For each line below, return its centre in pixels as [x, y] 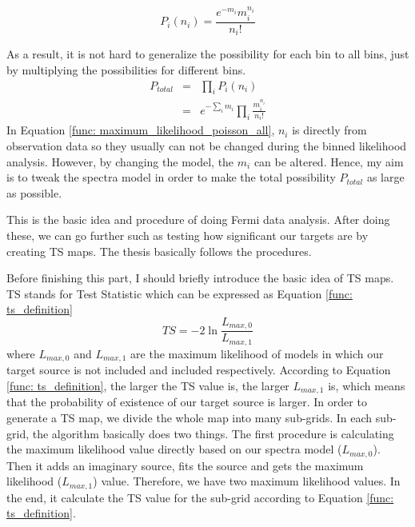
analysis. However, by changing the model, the [120, 161]
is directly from [329, 130]
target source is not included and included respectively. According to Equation [199, 370]
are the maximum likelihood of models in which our [257, 353]
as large [385, 177]
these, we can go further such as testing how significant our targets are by [188, 235]
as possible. [34, 192]
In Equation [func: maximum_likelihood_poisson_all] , [141, 130]
